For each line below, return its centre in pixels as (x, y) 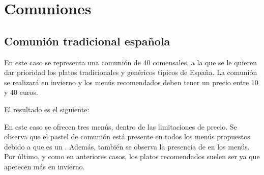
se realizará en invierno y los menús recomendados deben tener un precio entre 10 (131, 82)
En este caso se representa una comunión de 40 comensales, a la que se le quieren (130, 62)
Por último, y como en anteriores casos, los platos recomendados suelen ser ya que (132, 156)
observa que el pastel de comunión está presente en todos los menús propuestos (127, 136)
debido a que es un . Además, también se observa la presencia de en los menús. (127, 146)
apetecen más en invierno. (45, 166)
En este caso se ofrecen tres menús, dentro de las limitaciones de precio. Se (121, 126)
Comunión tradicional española (87, 41)
